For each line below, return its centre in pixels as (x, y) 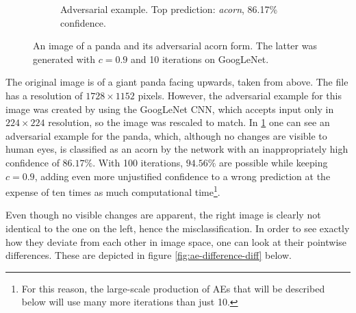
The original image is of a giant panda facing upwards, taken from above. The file (177, 82)
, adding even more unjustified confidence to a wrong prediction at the (182, 176)
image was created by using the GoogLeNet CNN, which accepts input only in (170, 109)
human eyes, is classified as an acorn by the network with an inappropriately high (177, 149)
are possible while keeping (274, 162)
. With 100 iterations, (138, 162)
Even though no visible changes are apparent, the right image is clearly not (163, 215)
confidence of (33, 162)
